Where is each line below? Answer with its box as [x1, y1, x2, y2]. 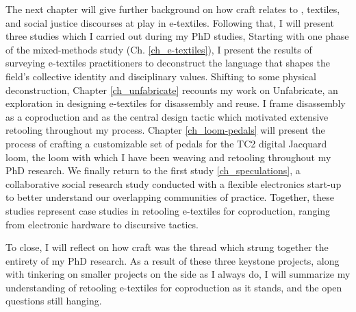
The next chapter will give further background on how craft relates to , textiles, [5, 2, 340, 16]
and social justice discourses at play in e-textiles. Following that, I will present [5, 15, 334, 29]
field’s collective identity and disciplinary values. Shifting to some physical [5, 69, 316, 83]
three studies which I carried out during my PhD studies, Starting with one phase [5, 29, 349, 43]
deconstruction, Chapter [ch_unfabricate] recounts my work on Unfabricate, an [5, 82, 338, 97]
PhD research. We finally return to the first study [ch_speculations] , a [5, 163, 301, 178]
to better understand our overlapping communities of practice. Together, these [5, 190, 334, 204]
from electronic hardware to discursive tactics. [5, 217, 199, 231]
